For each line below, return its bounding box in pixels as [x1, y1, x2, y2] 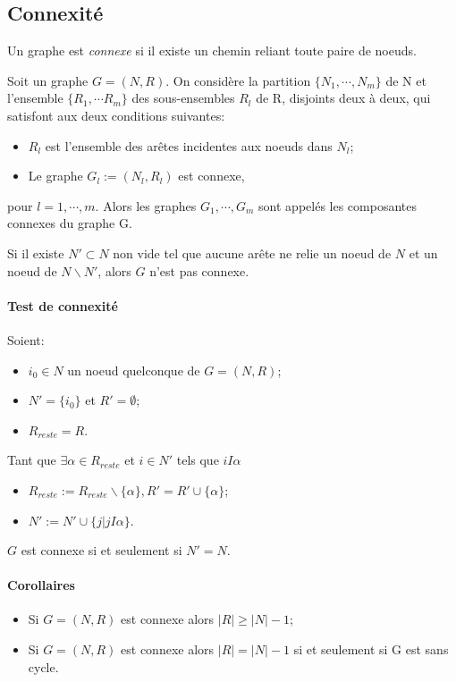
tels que [176, 450, 219, 469]
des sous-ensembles [131, 88, 235, 107]
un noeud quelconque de [67, 360, 200, 379]
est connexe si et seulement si [21, 541, 182, 560]
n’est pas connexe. [149, 261, 249, 280]
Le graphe [28, 166, 83, 185]
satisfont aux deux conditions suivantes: [7, 105, 225, 124]
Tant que [7, 450, 56, 469]
